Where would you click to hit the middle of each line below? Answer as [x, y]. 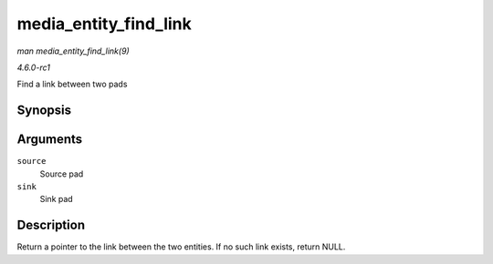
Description [51, 225]
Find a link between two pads [72, 84]
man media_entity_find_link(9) [73, 51]
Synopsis [44, 111]
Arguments [50, 140]
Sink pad [56, 199]
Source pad [62, 174]
